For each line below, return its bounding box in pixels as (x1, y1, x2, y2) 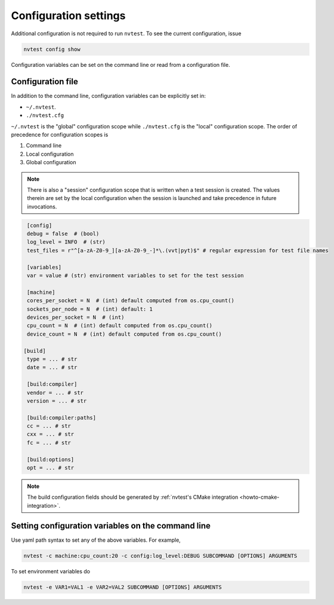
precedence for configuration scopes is (11, 131, 109, 138)
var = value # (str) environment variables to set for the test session (27, 272, 244, 279)
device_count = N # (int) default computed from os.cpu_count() (27, 330, 222, 337)
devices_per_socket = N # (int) (27, 314, 125, 321)
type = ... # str (27, 355, 78, 363)
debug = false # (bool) (27, 231, 100, 237)
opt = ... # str (27, 465, 75, 471)
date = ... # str (27, 364, 78, 371)
